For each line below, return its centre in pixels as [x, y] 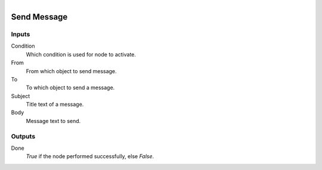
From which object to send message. [71, 71]
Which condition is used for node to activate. [81, 54]
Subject [20, 96]
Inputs [21, 34]
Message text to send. [53, 121]
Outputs [23, 136]
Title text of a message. [55, 105]
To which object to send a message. [70, 88]
